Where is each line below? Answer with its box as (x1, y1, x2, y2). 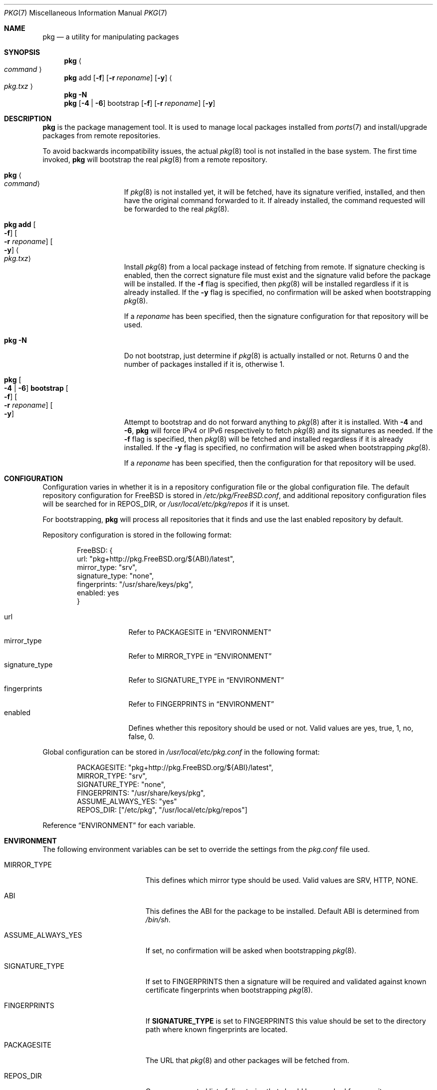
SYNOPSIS (4, 48, 40, 56)
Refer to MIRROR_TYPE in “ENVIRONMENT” (128, 652, 272, 660)
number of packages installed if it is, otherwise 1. (124, 360, 285, 368)
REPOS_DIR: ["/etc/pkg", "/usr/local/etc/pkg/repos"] (77, 806, 247, 814)
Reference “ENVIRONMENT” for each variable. (42, 821, 196, 829)
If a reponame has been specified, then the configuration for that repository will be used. (124, 459, 416, 467)
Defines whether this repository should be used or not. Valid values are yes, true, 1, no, (128, 724, 414, 732)
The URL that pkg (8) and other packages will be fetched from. (145, 1056, 350, 1065)
